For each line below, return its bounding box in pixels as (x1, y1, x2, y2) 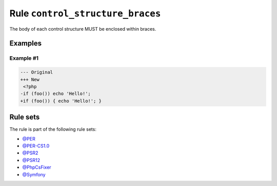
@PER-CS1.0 (22, 143, 50, 149)
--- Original (20, 69, 53, 75)
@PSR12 (22, 157, 41, 163)
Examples (9, 39, 42, 48)
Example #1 (9, 55, 38, 62)
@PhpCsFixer (22, 164, 51, 171)
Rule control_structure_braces (9, 8, 161, 19)
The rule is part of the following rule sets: (9, 126, 97, 132)
